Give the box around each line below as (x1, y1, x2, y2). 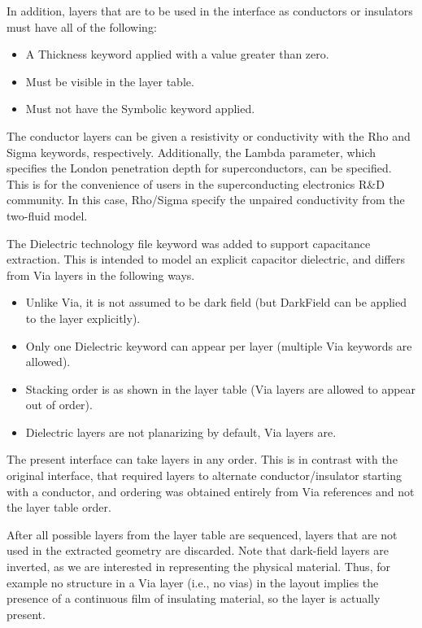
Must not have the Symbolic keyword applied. (25, 100, 255, 117)
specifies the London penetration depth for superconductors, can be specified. (7, 159, 392, 177)
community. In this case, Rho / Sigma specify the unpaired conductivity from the (7, 191, 405, 208)
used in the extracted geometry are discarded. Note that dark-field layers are (7, 542, 389, 559)
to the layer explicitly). (25, 309, 141, 326)
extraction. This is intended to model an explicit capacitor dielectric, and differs (7, 251, 405, 268)
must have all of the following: (7, 18, 157, 35)
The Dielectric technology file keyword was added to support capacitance (7, 234, 371, 251)
